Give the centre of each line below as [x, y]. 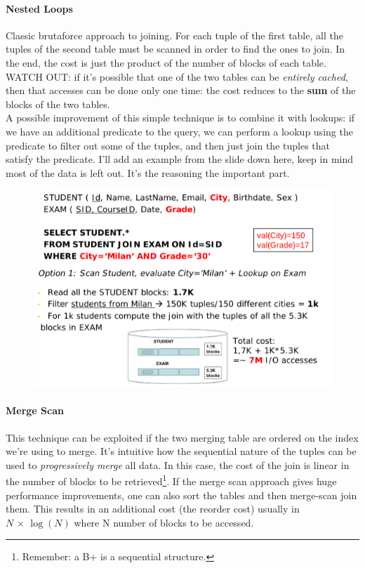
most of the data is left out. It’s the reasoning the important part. [148, 172]
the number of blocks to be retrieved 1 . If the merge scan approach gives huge [171, 480]
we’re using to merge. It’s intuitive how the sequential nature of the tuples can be [181, 451]
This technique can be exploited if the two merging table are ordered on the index [182, 437]
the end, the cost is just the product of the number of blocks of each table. [166, 62]
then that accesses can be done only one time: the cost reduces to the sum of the [181, 90]
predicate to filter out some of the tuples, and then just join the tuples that [168, 145]
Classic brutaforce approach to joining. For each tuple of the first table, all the [174, 35]
